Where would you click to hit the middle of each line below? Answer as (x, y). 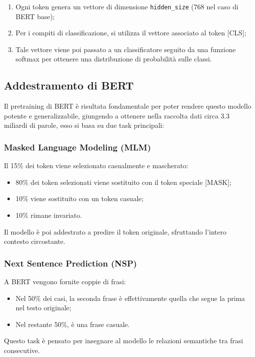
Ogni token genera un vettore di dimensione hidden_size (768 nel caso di (127, 6)
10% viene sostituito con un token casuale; (80, 198)
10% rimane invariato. (49, 215)
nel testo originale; (43, 308)
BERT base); (35, 16)
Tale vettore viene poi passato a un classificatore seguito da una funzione (126, 49)
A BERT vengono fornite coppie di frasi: (65, 282)
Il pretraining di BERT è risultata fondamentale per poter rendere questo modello (128, 106)
